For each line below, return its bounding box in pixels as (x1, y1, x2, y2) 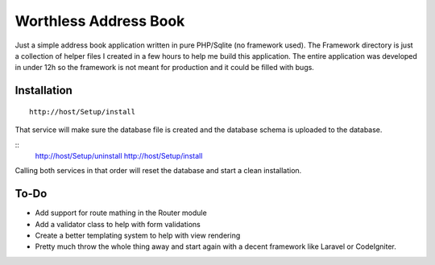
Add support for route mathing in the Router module (35, 208, 207, 217)
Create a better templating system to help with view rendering (35, 230, 241, 240)
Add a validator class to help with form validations (35, 219, 201, 229)
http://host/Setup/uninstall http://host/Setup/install (35, 151, 203, 160)
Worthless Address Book (14, 12, 185, 30)
